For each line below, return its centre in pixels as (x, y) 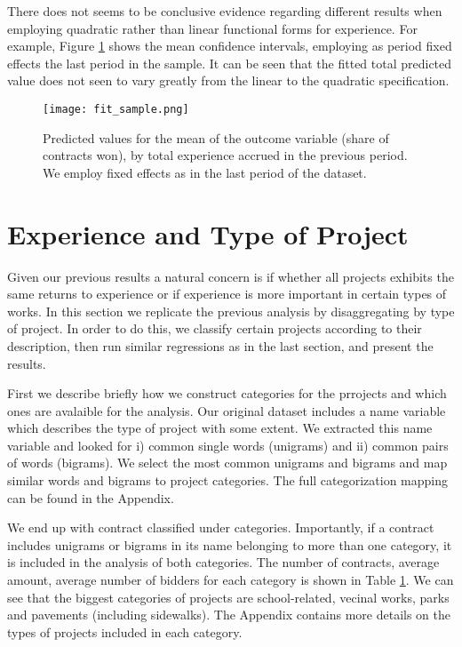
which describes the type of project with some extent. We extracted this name (220, 428)
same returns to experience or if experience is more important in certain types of (227, 294)
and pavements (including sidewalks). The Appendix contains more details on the (229, 615)
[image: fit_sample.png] (116, 109)
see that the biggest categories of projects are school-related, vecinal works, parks (228, 597)
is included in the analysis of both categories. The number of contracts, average (223, 562)
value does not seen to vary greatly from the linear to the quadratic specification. (228, 80)
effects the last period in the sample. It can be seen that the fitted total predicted (230, 63)
